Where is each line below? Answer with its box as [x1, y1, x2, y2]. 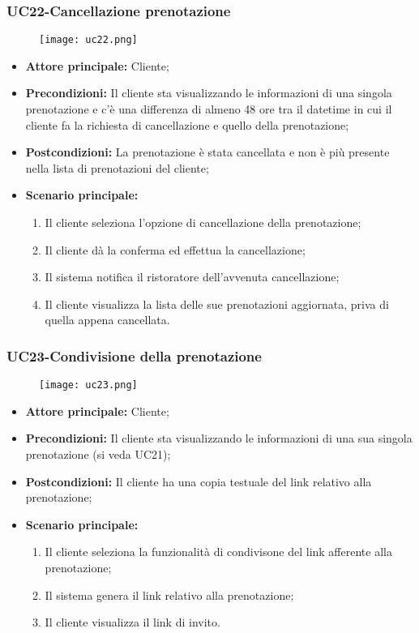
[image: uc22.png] [39, 34, 138, 46]
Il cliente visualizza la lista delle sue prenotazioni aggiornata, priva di [45, 295, 389, 312]
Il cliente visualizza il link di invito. [45, 614, 220, 631]
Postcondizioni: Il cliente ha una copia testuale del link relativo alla [25, 473, 372, 490]
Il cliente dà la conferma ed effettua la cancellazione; [45, 241, 306, 258]
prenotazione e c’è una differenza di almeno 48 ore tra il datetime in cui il [25, 101, 392, 118]
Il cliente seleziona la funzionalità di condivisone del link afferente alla [45, 543, 392, 560]
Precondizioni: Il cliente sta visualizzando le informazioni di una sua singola [25, 430, 413, 447]
